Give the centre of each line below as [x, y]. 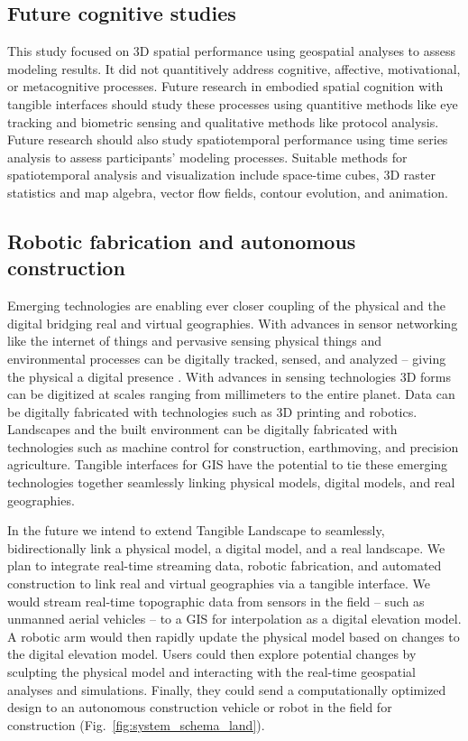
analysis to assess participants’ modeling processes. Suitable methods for [207, 157]
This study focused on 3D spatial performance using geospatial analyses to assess [231, 51]
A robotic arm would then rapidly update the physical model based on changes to [234, 636]
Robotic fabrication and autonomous [182, 241]
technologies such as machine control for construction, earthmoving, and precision [233, 446]
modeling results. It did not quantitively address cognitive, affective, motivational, [234, 68]
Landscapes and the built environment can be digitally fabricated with [202, 429]
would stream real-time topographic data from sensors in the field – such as [216, 601]
